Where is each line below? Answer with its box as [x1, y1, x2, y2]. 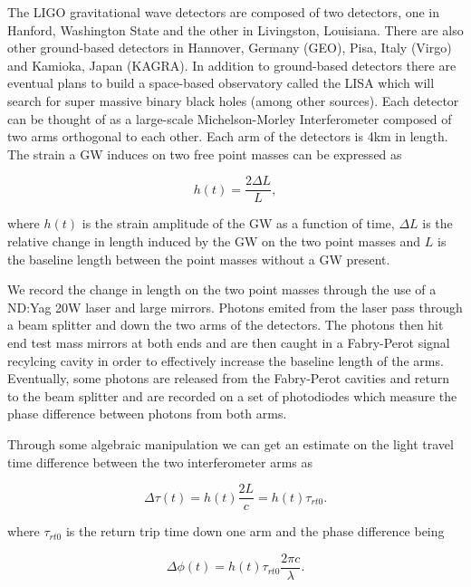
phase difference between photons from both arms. [7, 404, 287, 423]
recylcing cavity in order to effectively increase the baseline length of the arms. [7, 351, 444, 370]
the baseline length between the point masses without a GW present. [7, 249, 390, 268]
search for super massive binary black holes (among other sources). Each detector [7, 91, 459, 110]
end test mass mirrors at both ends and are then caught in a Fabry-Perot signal [7, 332, 450, 351]
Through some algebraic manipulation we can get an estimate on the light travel [7, 434, 454, 453]
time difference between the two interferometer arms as [7, 452, 313, 471]
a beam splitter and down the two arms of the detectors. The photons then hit [7, 315, 444, 334]
